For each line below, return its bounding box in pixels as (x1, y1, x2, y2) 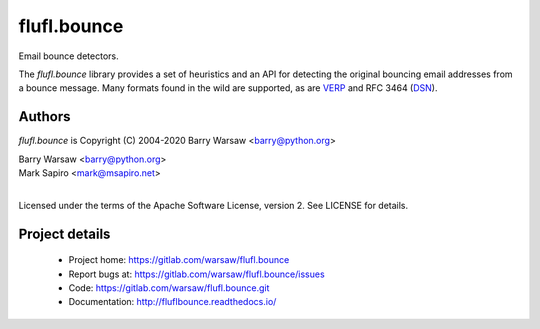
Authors (18, 108, 71, 125)
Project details (18, 225, 111, 242)
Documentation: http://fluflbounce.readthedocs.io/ (68, 296, 277, 308)
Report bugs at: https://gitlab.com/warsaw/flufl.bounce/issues (68, 268, 325, 280)
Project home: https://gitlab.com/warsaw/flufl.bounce (68, 254, 290, 266)
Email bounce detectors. (18, 50, 119, 62)
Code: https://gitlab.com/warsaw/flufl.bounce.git (68, 281, 270, 294)
